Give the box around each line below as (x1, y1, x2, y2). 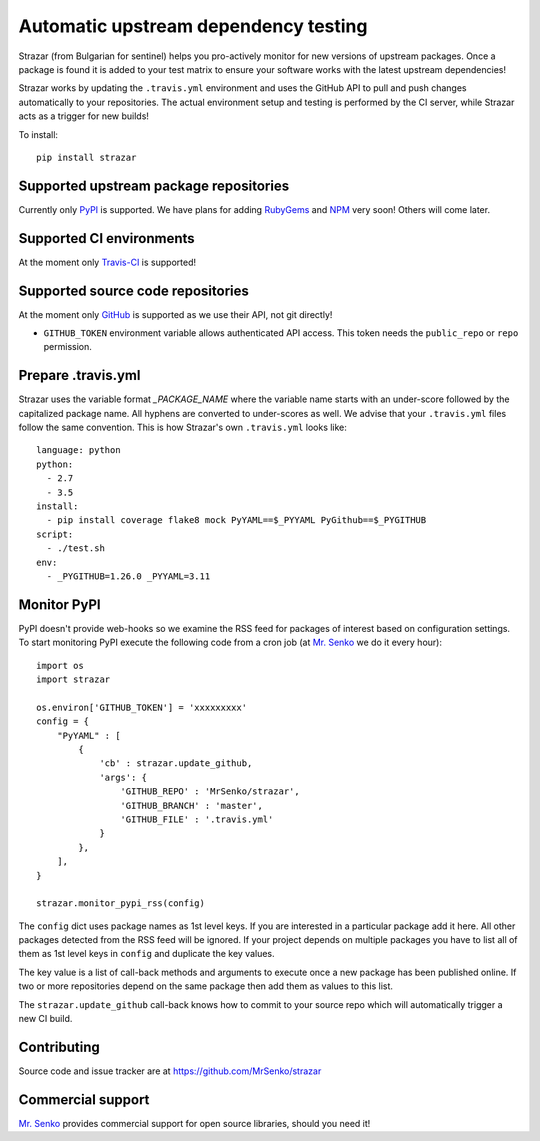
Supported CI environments (18, 230, 195, 247)
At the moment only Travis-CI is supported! (18, 256, 197, 268)
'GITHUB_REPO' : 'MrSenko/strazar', (120, 786, 300, 797)
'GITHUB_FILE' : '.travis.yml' (120, 813, 274, 825)
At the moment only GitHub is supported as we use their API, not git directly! (18, 308, 333, 320)
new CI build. (18, 1013, 73, 1025)
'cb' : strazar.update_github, (99, 758, 253, 769)
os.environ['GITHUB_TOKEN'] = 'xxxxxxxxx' (36, 701, 248, 713)
